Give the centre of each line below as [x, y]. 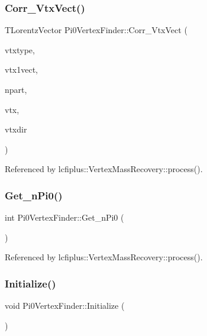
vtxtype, [20, 49]
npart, [16, 89]
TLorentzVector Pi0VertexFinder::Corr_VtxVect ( [96, 30]
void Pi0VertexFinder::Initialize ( [65, 306]
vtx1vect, [21, 70]
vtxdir [16, 129]
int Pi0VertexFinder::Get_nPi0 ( [64, 217]
